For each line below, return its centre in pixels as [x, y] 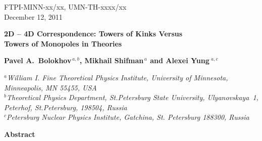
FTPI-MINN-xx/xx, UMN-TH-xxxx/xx [65, 7]
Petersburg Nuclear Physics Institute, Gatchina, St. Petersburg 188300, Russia [128, 117]
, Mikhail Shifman [112, 60]
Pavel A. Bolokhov [38, 60]
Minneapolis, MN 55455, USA [50, 87]
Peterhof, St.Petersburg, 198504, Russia [66, 107]
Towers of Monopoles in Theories [63, 43]
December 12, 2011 [33, 16]
